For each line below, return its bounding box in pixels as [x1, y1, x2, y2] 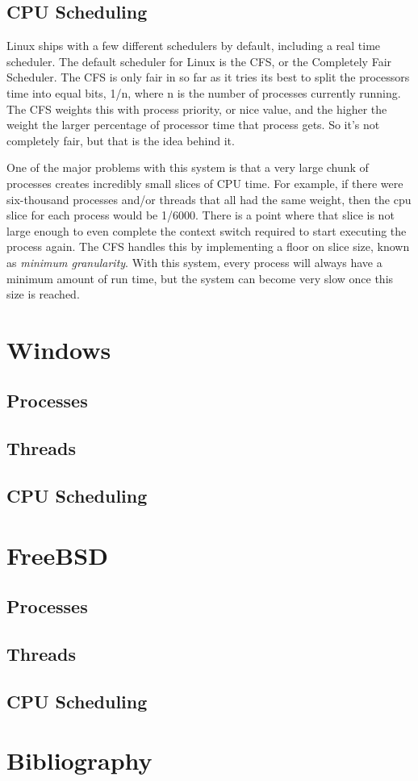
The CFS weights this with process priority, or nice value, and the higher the [6, 100, 387, 117]
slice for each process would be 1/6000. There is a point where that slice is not [6, 207, 395, 223]
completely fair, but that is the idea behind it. [6, 132, 235, 148]
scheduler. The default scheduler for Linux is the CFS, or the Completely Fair [6, 52, 392, 69]
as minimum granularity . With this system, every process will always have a [6, 253, 382, 270]
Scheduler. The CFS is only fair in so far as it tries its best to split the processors [6, 69, 410, 86]
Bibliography [6, 744, 153, 777]
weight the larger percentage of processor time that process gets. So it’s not [6, 116, 380, 133]
